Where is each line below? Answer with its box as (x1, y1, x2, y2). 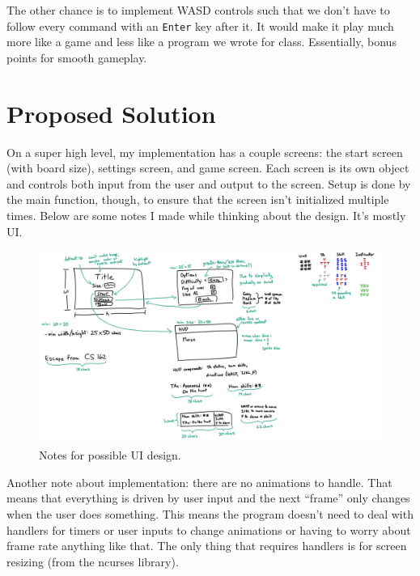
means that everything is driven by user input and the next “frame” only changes (6, 489, 410, 506)
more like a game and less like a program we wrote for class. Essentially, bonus (6, 33, 397, 50)
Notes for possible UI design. (39, 447, 181, 464)
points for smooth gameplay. (6, 49, 147, 66)
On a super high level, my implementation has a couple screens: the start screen (6, 143, 403, 160)
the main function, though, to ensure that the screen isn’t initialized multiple (6, 191, 389, 208)
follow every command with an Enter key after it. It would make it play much (6, 17, 394, 34)
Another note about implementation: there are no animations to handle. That (6, 473, 392, 490)
